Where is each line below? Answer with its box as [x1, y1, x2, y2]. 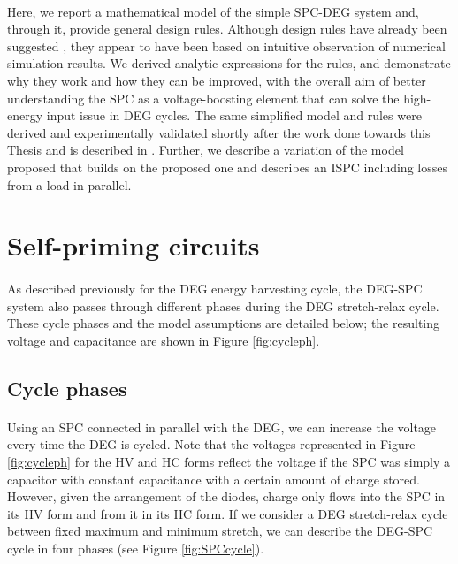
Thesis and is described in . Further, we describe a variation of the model [7, 141, 404, 159]
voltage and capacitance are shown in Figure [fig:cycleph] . [7, 331, 320, 349]
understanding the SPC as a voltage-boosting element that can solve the [7, 88, 400, 107]
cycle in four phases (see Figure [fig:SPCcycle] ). [7, 539, 264, 557]
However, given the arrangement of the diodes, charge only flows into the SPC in [7, 487, 446, 506]
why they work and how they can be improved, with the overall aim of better [7, 71, 426, 89]
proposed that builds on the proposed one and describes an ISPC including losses [7, 157, 447, 176]
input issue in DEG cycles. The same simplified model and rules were [46, 106, 422, 125]
